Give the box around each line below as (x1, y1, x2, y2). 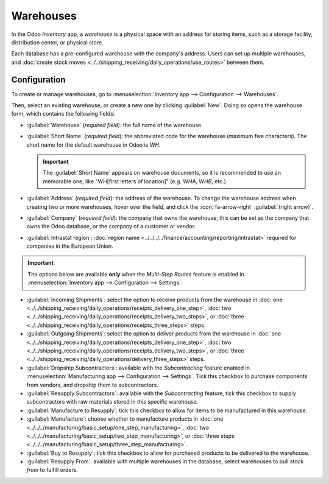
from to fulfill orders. (26, 466, 79, 474)
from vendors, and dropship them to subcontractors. (26, 381, 158, 388)
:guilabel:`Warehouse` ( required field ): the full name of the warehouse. (26, 121, 203, 128)
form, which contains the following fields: (11, 110, 115, 117)
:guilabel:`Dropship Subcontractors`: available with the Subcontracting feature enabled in (26, 364, 250, 371)
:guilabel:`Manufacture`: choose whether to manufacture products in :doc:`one (26, 415, 224, 423)
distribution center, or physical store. (11, 38, 104, 46)
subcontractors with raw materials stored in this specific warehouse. (26, 398, 199, 405)
